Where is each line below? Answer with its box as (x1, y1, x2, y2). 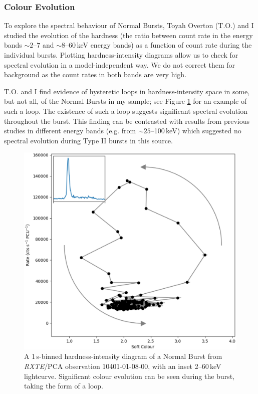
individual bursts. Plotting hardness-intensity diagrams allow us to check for (4, 50, 238, 60)
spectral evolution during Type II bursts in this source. (4, 135, 173, 145)
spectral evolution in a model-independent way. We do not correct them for (4, 59, 235, 70)
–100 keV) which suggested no (150, 125, 241, 136)
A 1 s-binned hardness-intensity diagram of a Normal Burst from (24, 351, 222, 361)
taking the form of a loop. (24, 380, 103, 391)
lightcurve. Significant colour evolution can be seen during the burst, (24, 370, 234, 381)
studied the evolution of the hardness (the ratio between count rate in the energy (4, 30, 253, 40)
